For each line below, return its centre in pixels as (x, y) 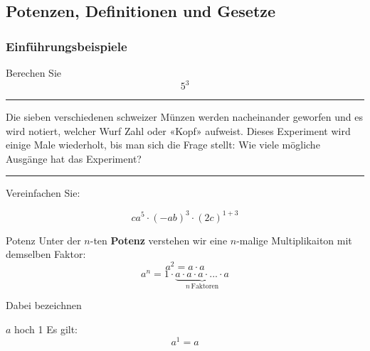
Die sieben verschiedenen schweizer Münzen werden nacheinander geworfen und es (184, 117)
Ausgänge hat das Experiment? (74, 158)
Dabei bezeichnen (44, 305)
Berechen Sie (33, 72)
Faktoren (205, 286)
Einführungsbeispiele (67, 46)
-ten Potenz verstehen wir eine (159, 240)
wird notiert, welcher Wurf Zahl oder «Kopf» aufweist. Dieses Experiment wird (178, 130)
